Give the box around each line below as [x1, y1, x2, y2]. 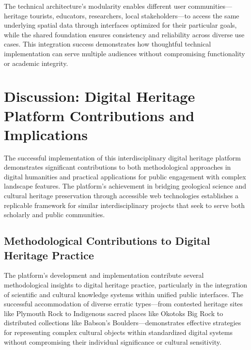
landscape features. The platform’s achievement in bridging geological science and [4, 181, 247, 191]
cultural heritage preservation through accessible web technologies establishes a [4, 191, 239, 201]
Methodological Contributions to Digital [4, 233, 210, 248]
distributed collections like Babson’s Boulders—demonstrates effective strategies [4, 318, 241, 328]
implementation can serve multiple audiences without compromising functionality [4, 48, 245, 58]
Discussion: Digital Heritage [4, 86, 195, 106]
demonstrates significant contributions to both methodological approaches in [4, 162, 231, 172]
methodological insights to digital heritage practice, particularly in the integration [4, 280, 248, 289]
